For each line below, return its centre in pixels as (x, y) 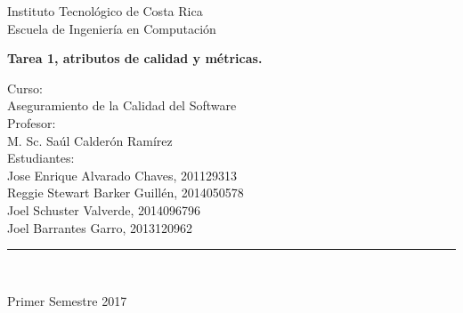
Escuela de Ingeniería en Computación (112, 28)
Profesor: (32, 122)
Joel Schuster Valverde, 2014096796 (104, 209)
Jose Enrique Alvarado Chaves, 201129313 (122, 175)
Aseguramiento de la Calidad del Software (122, 105)
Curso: (25, 88)
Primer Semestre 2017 (67, 300)
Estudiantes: (41, 158)
